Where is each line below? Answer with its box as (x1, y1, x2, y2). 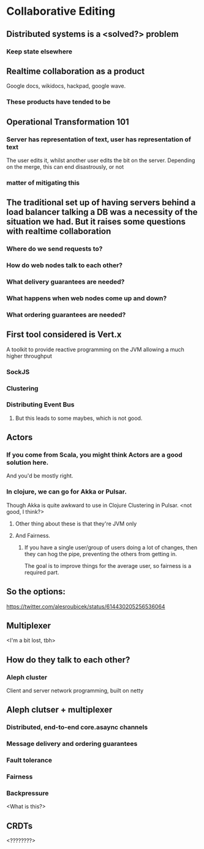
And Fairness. (15, 532, 51, 539)
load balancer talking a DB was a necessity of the (6, 207, 198, 217)
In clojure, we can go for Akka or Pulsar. (6, 487, 127, 496)
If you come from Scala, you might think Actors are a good (6, 451, 183, 459)
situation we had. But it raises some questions (6, 217, 186, 227)
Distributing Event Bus (6, 400, 75, 409)
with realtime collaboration (6, 226, 111, 237)
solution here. (6, 459, 49, 467)
